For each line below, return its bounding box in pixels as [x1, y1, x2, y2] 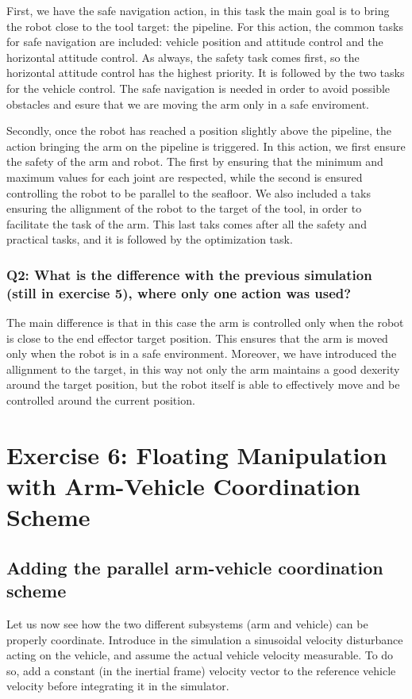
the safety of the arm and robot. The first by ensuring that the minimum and [6, 153, 383, 170]
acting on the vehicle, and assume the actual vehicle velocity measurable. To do [6, 647, 394, 663]
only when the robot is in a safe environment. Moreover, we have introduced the [6, 345, 397, 362]
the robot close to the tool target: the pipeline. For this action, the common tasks [6, 17, 403, 34]
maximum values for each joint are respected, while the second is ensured [6, 168, 363, 185]
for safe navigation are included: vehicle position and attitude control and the [6, 33, 383, 50]
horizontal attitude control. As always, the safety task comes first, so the [6, 48, 360, 65]
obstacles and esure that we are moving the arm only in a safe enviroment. [6, 95, 369, 112]
